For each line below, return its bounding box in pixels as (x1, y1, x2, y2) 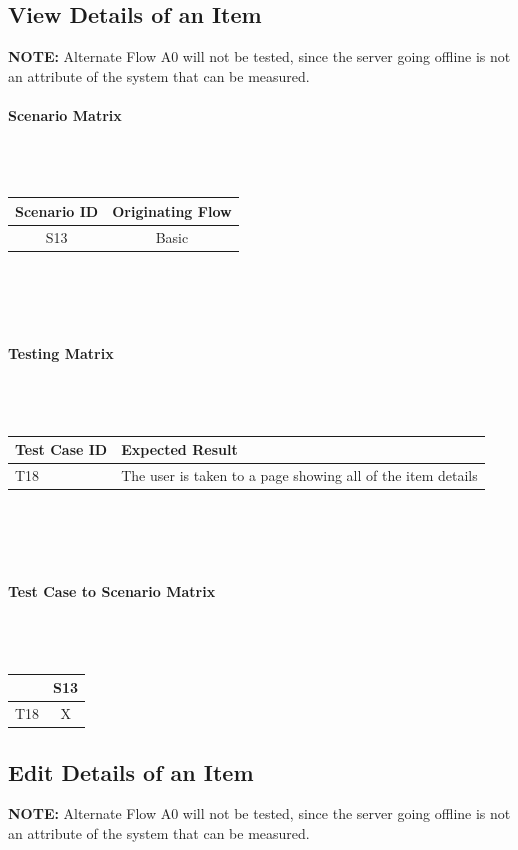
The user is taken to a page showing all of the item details (121, 464, 478, 485)
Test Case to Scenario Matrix (8, 581, 216, 602)
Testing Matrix (8, 343, 114, 364)
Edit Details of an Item (8, 756, 254, 787)
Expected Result (121, 439, 238, 460)
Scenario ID (15, 200, 99, 221)
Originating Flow (112, 200, 232, 221)
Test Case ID (15, 439, 108, 460)
